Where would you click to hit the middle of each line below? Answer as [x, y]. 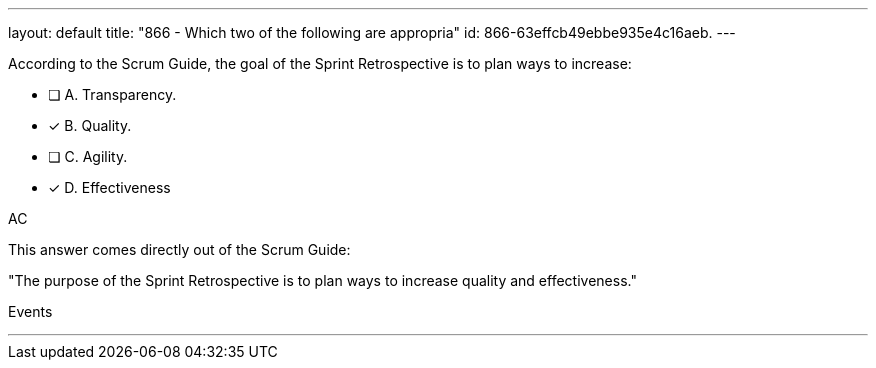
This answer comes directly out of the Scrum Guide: [179, 249]
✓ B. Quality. [90, 125]
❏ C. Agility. [88, 156]
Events [30, 311]
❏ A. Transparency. [112, 94]
